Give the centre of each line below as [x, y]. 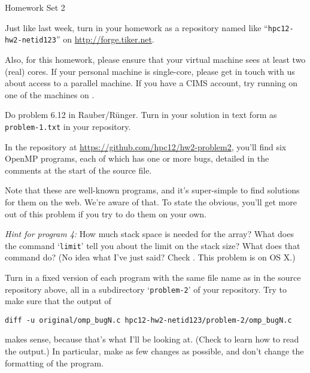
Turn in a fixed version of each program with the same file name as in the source [153, 277]
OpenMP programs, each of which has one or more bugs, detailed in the [137, 158]
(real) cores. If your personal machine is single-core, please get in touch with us [150, 71]
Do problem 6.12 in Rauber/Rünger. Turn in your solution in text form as [141, 115]
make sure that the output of [58, 301]
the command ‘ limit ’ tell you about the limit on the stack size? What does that [153, 245]
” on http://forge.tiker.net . [105, 39]
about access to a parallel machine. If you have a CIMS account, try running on [151, 83]
